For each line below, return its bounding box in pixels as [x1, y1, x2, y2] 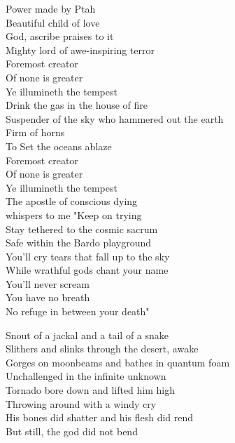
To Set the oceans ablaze [6, 138, 112, 153]
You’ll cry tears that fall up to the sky [6, 249, 170, 263]
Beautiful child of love [6, 15, 100, 29]
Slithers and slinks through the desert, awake [6, 341, 199, 356]
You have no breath [6, 290, 90, 305]
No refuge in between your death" [6, 304, 150, 319]
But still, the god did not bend [6, 423, 138, 438]
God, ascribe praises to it [6, 29, 114, 44]
